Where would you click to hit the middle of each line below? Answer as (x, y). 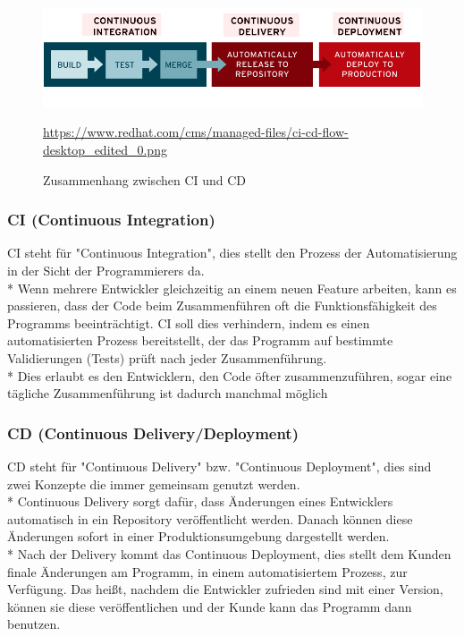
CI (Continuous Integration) (111, 220)
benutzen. (34, 624)
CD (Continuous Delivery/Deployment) (153, 432)
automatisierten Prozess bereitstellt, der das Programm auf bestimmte (200, 340)
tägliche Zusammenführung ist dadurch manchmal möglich (168, 393)
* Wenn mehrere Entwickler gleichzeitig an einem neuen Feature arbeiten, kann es (232, 288)
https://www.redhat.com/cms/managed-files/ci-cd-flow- (196, 132)
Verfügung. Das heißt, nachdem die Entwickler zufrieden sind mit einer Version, (225, 589)
